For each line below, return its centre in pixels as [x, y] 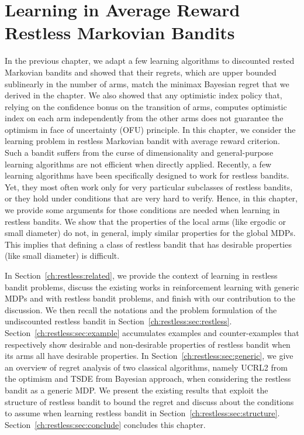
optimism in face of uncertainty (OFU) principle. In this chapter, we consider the [150, 129]
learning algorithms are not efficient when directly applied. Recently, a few [138, 164]
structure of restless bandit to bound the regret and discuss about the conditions [149, 401]
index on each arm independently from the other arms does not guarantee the [144, 118]
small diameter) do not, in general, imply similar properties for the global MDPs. [150, 233]
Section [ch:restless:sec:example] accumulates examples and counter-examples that [152, 332]
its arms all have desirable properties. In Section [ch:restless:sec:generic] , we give [149, 356]
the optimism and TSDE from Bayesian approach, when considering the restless [148, 379]
